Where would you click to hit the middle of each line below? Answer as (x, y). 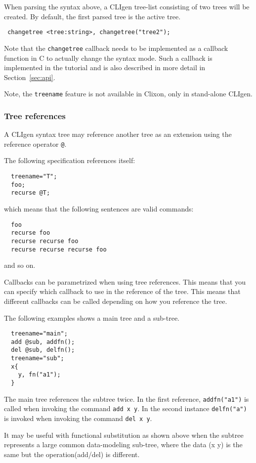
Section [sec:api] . (30, 77)
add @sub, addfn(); (43, 342)
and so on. (20, 265)
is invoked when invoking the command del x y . (78, 418)
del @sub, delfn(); (43, 350)
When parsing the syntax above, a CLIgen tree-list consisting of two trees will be (127, 6)
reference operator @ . (35, 144)
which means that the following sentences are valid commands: (99, 208)
